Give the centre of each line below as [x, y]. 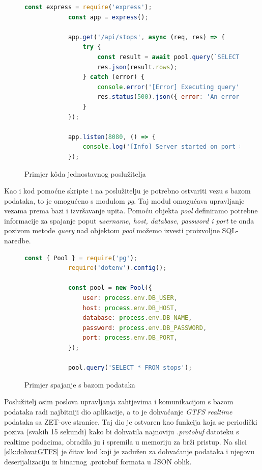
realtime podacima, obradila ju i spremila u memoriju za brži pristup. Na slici [125, 441]
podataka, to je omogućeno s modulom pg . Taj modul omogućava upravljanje [124, 200]
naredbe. [18, 241]
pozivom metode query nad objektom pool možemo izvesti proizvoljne [112, 230]
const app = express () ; [108, 17]
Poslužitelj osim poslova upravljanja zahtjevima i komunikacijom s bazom [119, 402]
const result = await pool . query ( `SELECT [168, 57]
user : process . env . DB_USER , [130, 298]
